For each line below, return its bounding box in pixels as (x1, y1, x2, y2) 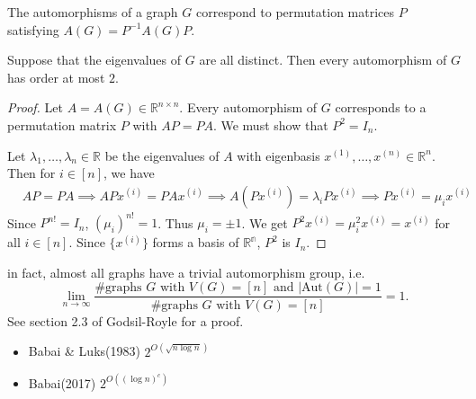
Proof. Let (7, 98, 63, 117)
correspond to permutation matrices (195, 3, 395, 21)
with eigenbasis (237, 146, 320, 164)
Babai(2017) (28, 373, 96, 392)
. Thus (157, 213, 193, 232)
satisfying (7, 20, 59, 39)
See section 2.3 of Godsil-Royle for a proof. (7, 311, 244, 330)
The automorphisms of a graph (7, 3, 178, 21)
